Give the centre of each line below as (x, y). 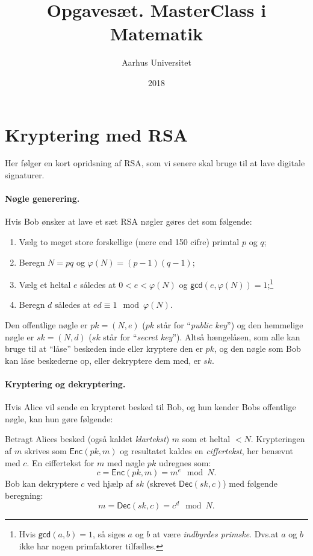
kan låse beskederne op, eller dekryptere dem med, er (103, 360)
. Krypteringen (278, 439)
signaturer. (25, 175)
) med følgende (250, 483)
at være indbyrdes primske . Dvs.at (215, 534)
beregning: (24, 495)
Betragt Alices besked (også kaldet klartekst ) (87, 439)
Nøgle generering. (42, 198)
